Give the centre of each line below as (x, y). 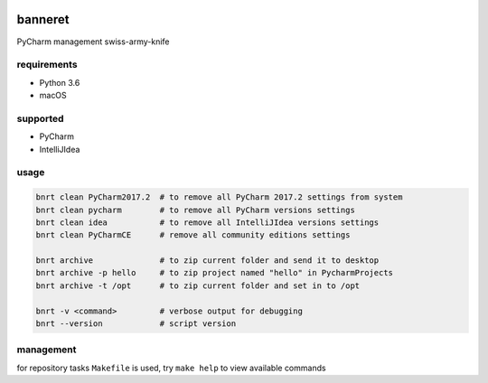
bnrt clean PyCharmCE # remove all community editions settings (193, 235)
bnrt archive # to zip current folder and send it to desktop (207, 261)
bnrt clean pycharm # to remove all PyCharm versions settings (196, 210)
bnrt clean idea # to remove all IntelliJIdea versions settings (207, 222)
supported (40, 118)
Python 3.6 (60, 82)
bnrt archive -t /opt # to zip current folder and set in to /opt (198, 285)
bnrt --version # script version (136, 324)
